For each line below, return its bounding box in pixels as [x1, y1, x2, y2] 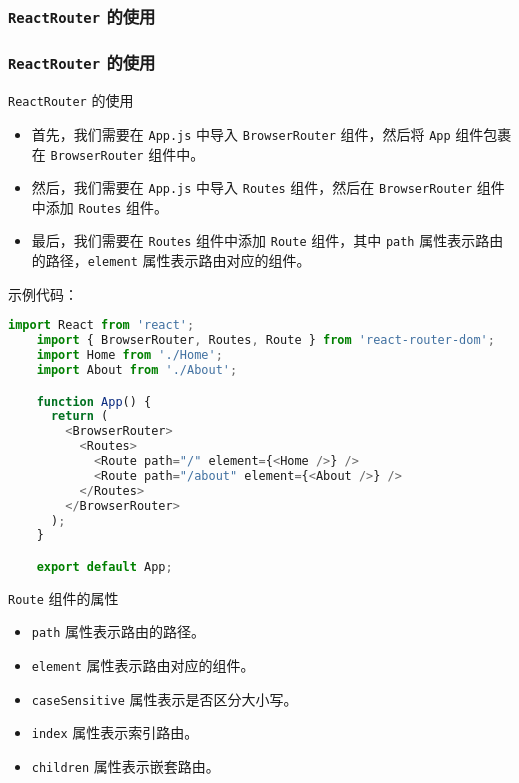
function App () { [36, 394, 152, 409]
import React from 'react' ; [8, 318, 195, 333]
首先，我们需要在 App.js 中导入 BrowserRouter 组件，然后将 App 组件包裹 [31, 123, 512, 144]
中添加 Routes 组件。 [31, 196, 169, 217]
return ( [50, 409, 109, 424]
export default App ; [36, 559, 173, 574]
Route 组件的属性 [8, 587, 119, 608]
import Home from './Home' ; [36, 348, 223, 363]
